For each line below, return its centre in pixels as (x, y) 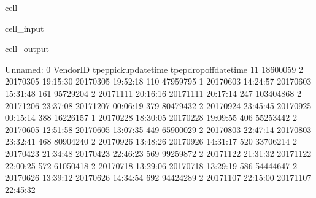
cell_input (25, 28)
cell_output (27, 49)
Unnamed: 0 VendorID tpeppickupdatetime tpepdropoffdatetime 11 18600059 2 (154, 69)
